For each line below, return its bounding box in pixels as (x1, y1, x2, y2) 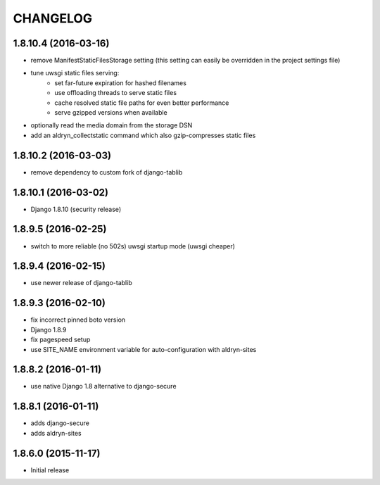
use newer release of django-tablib (30, 279, 133, 287)
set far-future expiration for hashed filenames (54, 78, 186, 87)
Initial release (30, 465, 70, 474)
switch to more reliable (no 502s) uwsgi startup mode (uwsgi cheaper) (30, 241, 236, 250)
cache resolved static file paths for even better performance (54, 99, 229, 107)
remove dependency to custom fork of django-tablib (30, 168, 183, 176)
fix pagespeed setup (30, 335, 91, 344)
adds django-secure (30, 419, 89, 427)
